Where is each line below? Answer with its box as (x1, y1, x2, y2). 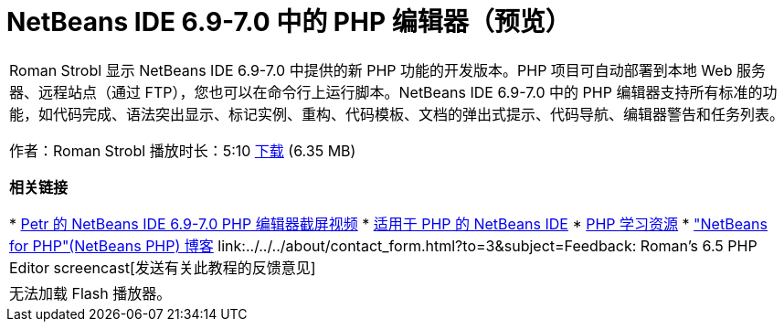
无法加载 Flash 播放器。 (9, 283, 172, 302)
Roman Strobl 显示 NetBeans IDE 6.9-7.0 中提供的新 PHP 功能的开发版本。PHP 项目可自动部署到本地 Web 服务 (9, 60, 766, 80)
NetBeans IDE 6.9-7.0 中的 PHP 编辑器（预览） (6, 6, 571, 37)
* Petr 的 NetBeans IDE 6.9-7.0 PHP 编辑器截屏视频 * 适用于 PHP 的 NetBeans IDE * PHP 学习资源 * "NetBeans (9, 214, 768, 233)
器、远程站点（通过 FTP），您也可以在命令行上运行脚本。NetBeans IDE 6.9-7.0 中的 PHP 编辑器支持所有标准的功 (9, 82, 778, 101)
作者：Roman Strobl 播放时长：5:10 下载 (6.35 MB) (9, 141, 356, 160)
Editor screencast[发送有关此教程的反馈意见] (9, 258, 316, 277)
